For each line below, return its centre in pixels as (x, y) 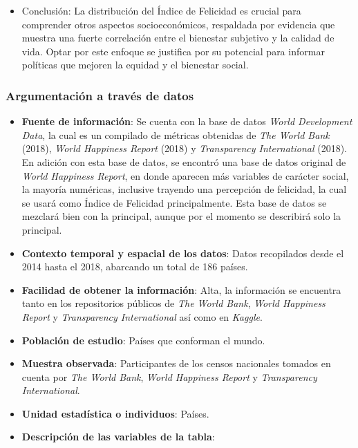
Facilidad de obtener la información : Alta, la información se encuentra (181, 289)
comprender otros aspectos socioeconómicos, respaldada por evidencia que (178, 24)
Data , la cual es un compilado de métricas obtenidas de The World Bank (176, 134)
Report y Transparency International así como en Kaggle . (142, 316)
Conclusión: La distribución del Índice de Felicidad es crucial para (161, 10)
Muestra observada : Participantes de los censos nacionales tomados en (176, 363)
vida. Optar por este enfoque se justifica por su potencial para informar (173, 51)
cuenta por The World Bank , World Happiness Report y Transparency (169, 376)
